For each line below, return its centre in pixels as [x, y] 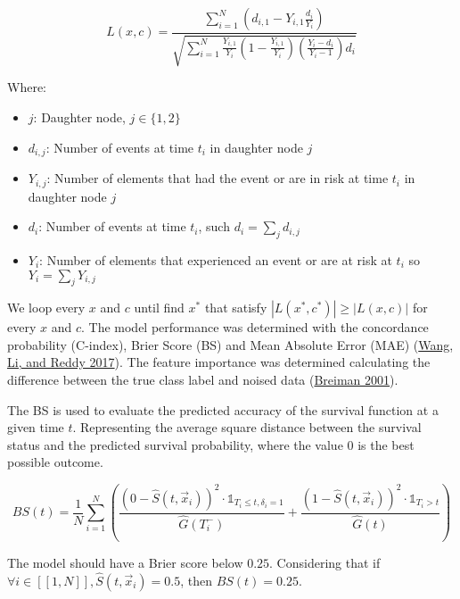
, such [214, 226]
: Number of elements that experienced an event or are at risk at [216, 259]
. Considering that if [325, 562]
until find [159, 308]
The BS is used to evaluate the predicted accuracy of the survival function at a [223, 409]
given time [36, 427]
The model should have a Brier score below [125, 562]
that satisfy [236, 308]
